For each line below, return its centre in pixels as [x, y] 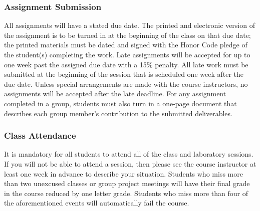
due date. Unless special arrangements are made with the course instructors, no [126, 84]
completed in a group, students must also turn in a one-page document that [120, 103]
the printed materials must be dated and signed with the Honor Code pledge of [126, 45]
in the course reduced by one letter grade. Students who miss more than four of [126, 193]
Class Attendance [40, 135]
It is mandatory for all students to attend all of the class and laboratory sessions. [129, 154]
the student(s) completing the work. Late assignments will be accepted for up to [127, 54]
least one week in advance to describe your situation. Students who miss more [123, 173]
